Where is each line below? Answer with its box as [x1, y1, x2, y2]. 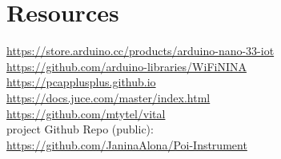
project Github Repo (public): [6, 121, 154, 137]
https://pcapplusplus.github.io [6, 74, 156, 90]
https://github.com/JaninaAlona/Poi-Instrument [6, 136, 247, 153]
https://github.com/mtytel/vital [6, 105, 166, 121]
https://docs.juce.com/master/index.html [6, 89, 211, 105]
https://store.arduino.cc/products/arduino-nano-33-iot [6, 42, 275, 59]
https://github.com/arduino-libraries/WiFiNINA [6, 58, 247, 74]
